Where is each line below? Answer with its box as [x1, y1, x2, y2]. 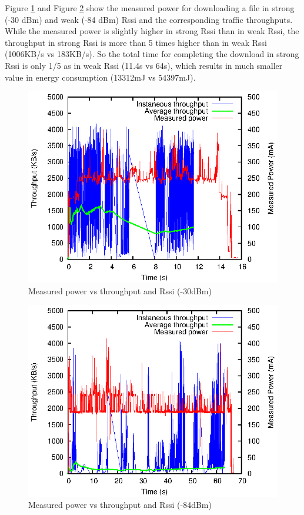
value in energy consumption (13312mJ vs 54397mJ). [5, 71, 196, 83]
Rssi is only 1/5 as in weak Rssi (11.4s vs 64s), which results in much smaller [5, 59, 283, 71]
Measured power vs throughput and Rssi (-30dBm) [28, 284, 212, 297]
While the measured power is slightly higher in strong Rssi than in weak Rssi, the [5, 25, 299, 37]
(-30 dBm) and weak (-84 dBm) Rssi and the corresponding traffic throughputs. [5, 13, 293, 25]
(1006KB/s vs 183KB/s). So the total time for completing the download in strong [5, 48, 299, 60]
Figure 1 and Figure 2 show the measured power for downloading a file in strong [5, 2, 295, 14]
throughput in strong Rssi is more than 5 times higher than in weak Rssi [5, 36, 267, 48]
